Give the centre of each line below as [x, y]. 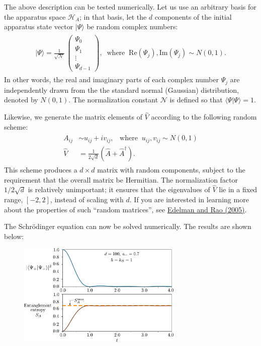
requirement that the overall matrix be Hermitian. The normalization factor [121, 179]
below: [14, 236]
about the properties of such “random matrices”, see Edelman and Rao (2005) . [125, 209]
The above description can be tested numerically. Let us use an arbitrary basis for [130, 7]
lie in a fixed [238, 189]
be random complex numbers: [132, 26]
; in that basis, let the [113, 16]
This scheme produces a [41, 169]
